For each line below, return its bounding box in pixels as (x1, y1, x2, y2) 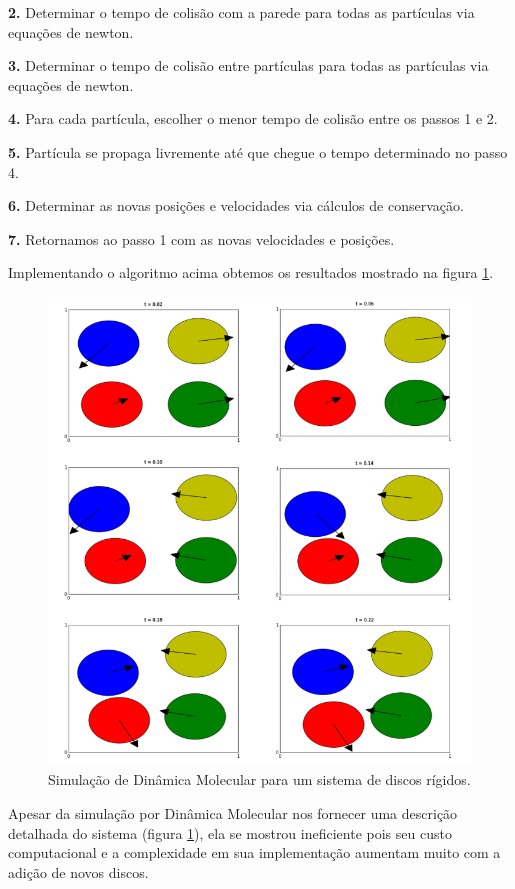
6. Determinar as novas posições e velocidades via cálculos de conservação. (8, 195, 464, 216)
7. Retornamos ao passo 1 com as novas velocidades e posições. (8, 228, 395, 249)
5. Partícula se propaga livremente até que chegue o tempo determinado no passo (8, 141, 508, 162)
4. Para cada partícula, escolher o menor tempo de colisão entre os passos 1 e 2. (8, 108, 498, 129)
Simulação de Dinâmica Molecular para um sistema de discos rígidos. (48, 769, 471, 790)
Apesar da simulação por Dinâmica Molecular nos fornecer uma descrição (8, 803, 458, 823)
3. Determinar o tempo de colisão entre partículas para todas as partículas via (8, 55, 489, 76)
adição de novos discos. (8, 861, 149, 882)
